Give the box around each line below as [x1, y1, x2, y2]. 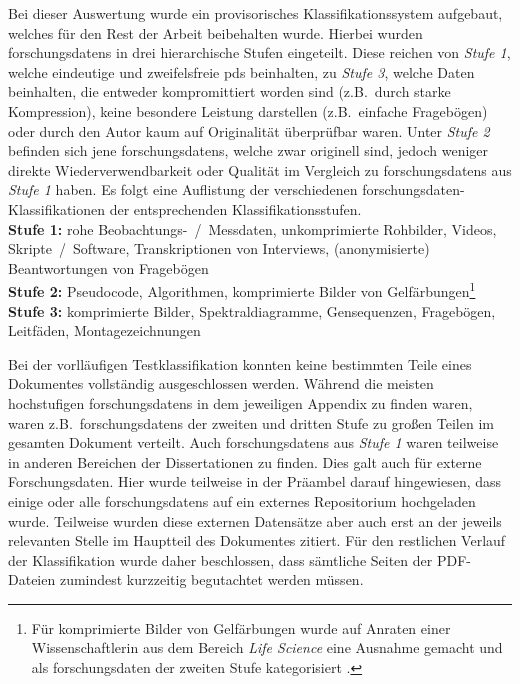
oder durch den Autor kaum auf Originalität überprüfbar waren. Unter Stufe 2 [8, 120, 490, 141]
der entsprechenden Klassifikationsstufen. [109, 198, 362, 219]
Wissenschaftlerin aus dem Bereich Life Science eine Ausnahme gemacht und [31, 637, 503, 658]
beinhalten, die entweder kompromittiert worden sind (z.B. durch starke [8, 81, 451, 102]
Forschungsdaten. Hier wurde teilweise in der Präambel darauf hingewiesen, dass [8, 471, 502, 492]
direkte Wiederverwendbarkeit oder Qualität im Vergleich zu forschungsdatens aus [8, 159, 512, 180]
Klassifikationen [8, 198, 106, 219]
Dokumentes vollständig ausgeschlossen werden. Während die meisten [8, 373, 434, 394]
